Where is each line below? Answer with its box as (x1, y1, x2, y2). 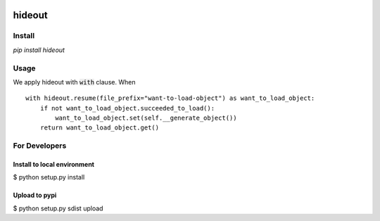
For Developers (13, 141, 67, 151)
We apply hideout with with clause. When (13, 77, 136, 86)
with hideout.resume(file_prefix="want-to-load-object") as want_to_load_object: (25, 94, 315, 102)
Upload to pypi (13, 191, 57, 200)
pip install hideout (13, 46, 65, 54)
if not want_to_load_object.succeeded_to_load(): (39, 104, 215, 112)
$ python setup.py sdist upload (13, 204, 103, 213)
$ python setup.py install (13, 173, 85, 182)
